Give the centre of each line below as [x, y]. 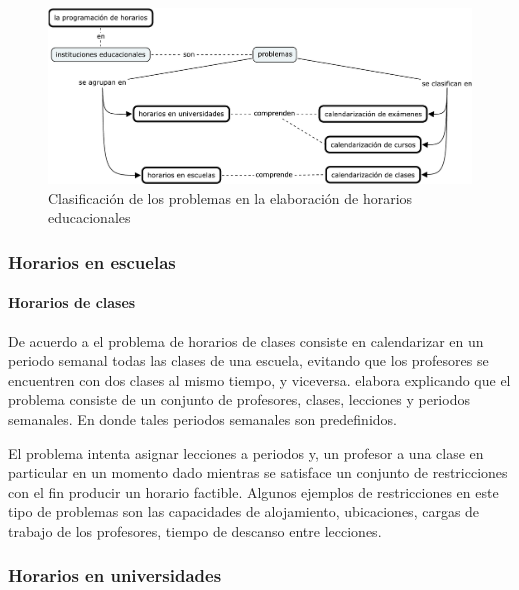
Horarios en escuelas [92, 261]
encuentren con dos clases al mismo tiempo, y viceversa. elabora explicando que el [259, 379]
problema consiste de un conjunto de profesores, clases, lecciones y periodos [239, 399]
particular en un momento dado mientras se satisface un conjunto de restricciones [258, 472]
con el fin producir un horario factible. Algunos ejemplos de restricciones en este [253, 491]
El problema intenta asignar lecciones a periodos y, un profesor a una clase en [246, 452]
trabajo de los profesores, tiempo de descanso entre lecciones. [195, 530]
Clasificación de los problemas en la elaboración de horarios [230, 197]
